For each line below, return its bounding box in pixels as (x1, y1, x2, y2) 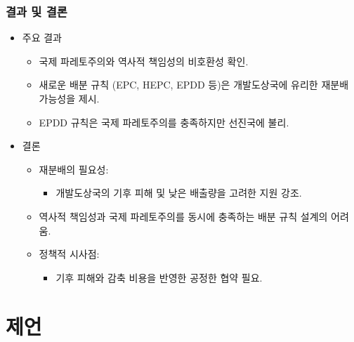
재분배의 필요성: (39, 162, 109, 176)
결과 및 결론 (6, 2, 67, 20)
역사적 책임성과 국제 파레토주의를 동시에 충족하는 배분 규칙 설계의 (39, 209, 328, 223)
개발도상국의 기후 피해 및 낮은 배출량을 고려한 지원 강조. (55, 185, 302, 200)
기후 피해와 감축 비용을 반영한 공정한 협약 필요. (55, 270, 263, 284)
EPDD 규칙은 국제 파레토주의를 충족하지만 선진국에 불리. (39, 114, 289, 129)
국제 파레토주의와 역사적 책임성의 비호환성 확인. (39, 53, 249, 68)
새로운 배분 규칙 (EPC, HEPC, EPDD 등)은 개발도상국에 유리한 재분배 (39, 77, 349, 92)
